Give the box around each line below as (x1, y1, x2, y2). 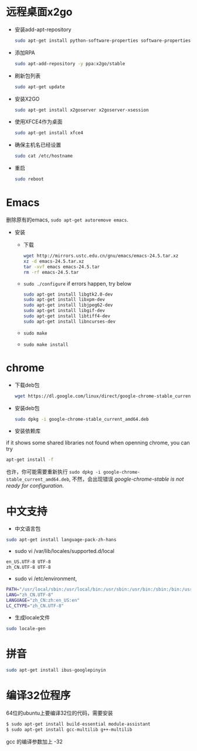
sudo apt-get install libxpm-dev (23, 297, 106, 303)
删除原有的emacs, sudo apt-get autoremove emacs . (6, 216, 129, 223)
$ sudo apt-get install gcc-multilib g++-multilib (6, 726, 133, 732)
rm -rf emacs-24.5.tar (23, 269, 79, 275)
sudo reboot (14, 176, 44, 182)
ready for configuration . (6, 482, 64, 490)
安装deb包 (14, 404, 40, 411)
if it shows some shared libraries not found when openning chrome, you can (6, 439, 191, 447)
